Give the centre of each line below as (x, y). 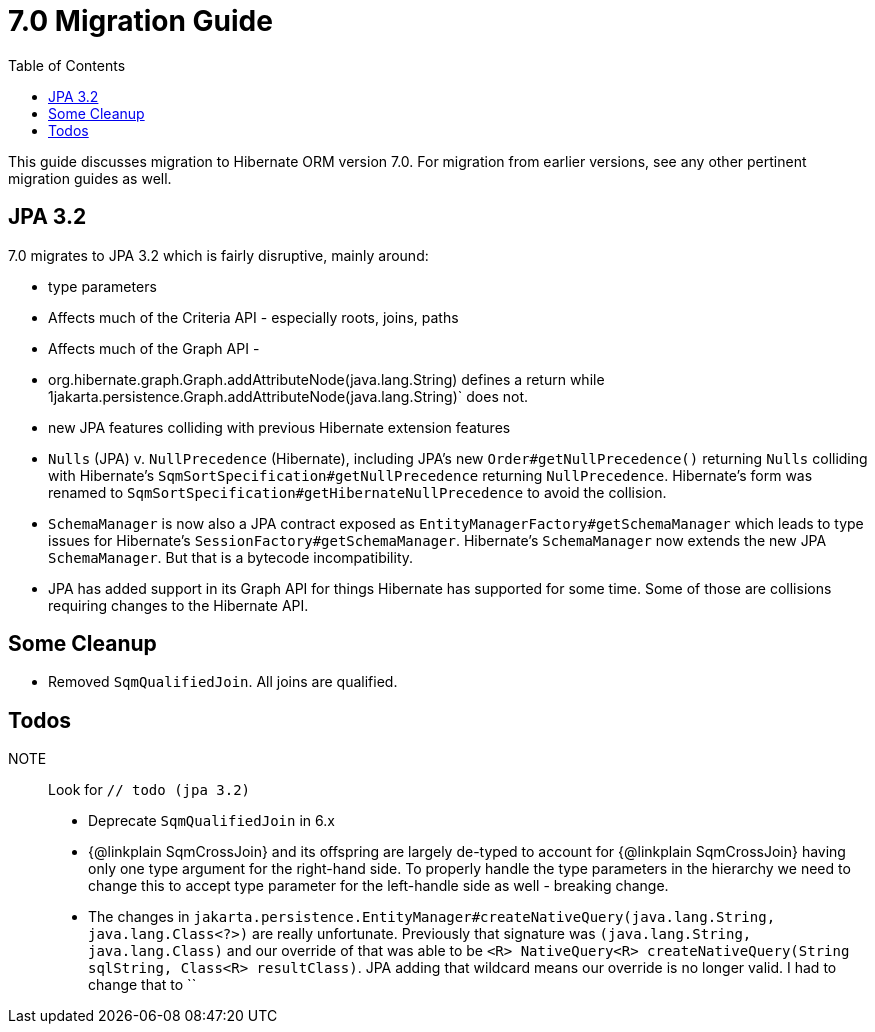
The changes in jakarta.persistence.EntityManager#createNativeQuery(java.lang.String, (432, 917)
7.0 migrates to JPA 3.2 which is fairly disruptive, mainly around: (218, 255)
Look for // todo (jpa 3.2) (149, 790)
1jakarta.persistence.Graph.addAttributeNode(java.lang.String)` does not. (288, 396)
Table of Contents (67, 65)
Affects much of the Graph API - (154, 348)
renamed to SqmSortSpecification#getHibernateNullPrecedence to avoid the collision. (357, 492)
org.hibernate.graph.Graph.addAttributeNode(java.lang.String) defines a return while (326, 379)
